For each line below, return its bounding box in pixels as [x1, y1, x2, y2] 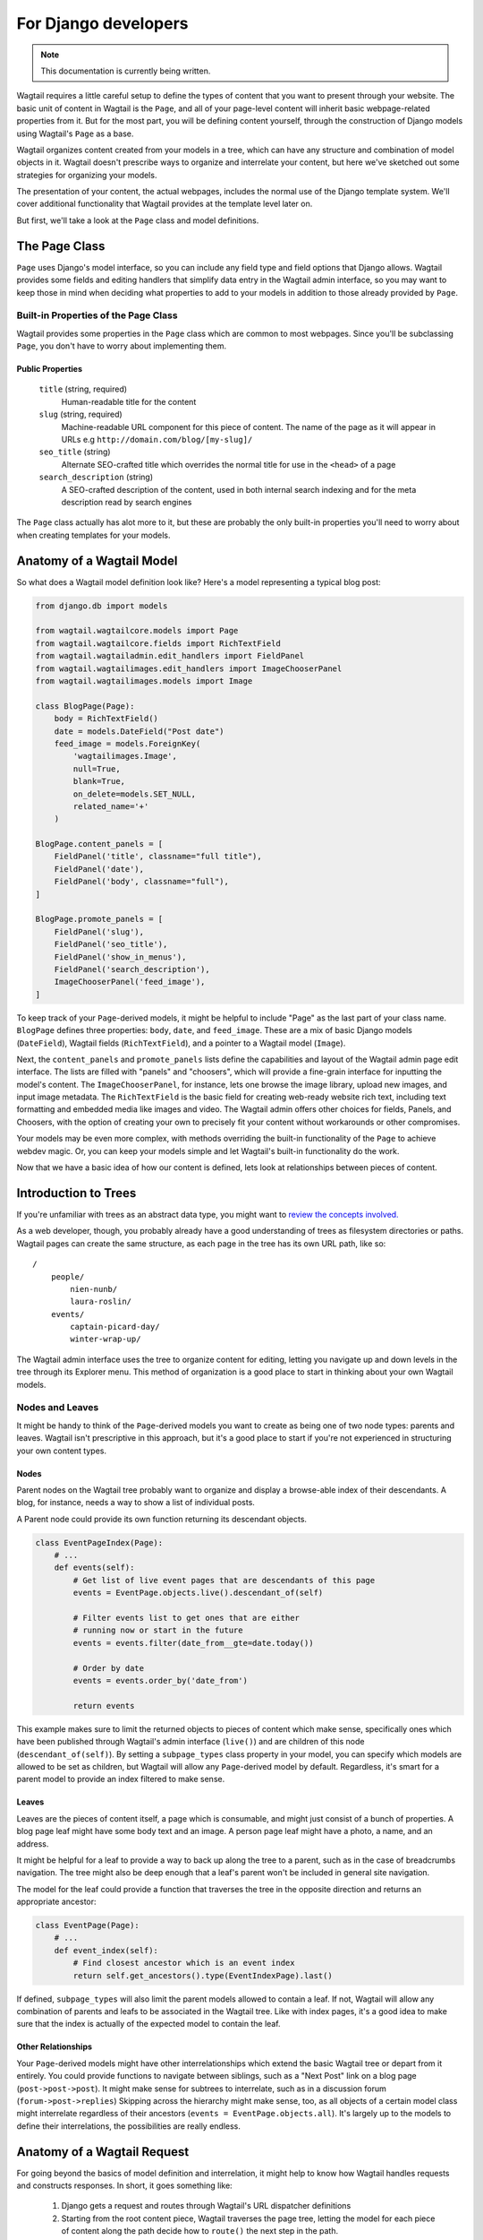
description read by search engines [61, 496, 192, 507]
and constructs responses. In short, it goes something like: [16, 2180, 233, 2191]
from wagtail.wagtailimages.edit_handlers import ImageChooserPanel [35, 663, 343, 674]
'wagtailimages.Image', [72, 751, 178, 762]
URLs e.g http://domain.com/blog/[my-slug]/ [61, 435, 253, 445]
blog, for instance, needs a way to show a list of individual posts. [16, 1497, 255, 1508]
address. [16, 1838, 49, 1849]
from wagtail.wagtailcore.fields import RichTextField [35, 638, 281, 649]
